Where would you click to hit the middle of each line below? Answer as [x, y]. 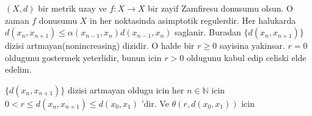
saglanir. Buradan [208, 32]
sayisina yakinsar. [252, 45]
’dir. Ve [155, 103]
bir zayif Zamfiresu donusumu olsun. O [221, 8]
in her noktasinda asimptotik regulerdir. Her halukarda [193, 20]
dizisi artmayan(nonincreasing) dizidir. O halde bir [100, 45]
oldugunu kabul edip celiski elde [246, 57]
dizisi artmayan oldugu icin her [126, 89]
